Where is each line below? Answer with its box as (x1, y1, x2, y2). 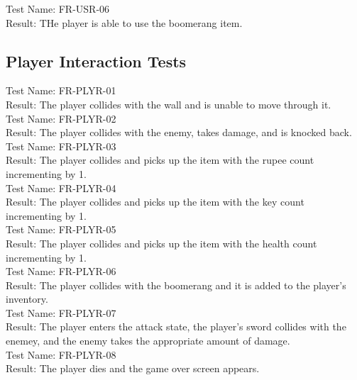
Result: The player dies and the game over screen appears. (6, 361, 260, 376)
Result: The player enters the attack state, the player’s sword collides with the (6, 319, 346, 334)
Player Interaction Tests (6, 50, 187, 72)
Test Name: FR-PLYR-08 (6, 347, 116, 362)
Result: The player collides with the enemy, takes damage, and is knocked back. (6, 125, 352, 140)
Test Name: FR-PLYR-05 (6, 222, 116, 237)
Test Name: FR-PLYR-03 (6, 138, 116, 153)
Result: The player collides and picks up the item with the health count (6, 235, 317, 250)
